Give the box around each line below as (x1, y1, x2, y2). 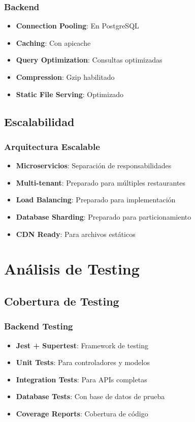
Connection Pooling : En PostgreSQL (16, 20, 139, 31)
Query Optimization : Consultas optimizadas (16, 54, 162, 65)
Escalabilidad (4, 113, 75, 129)
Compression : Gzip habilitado (16, 72, 115, 82)
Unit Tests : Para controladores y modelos (16, 357, 150, 368)
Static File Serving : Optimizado (16, 88, 123, 99)
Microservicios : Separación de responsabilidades (16, 160, 172, 171)
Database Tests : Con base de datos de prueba (16, 391, 165, 402)
